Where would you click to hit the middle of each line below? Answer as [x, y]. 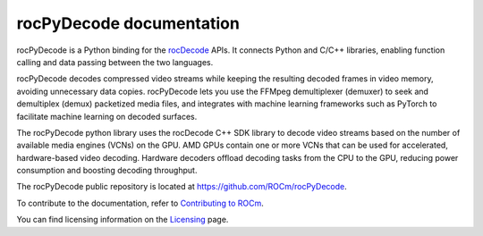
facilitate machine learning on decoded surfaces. [107, 116]
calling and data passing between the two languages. [115, 62]
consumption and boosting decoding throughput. [107, 171]
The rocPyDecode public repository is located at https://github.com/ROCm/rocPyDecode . [182, 187]
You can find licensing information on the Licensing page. [123, 220]
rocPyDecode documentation [128, 23]
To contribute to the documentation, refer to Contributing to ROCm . [140, 203]
